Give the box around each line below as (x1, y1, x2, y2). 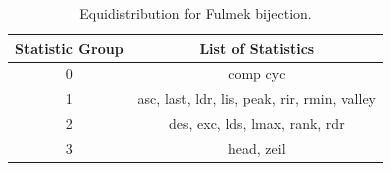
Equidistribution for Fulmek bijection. (79, 3, 312, 23)
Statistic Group (15, 37, 124, 58)
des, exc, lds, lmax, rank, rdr (168, 113, 345, 134)
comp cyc (228, 63, 286, 84)
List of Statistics (199, 37, 315, 58)
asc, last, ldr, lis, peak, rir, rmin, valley (137, 88, 376, 109)
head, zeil (228, 137, 286, 158)
